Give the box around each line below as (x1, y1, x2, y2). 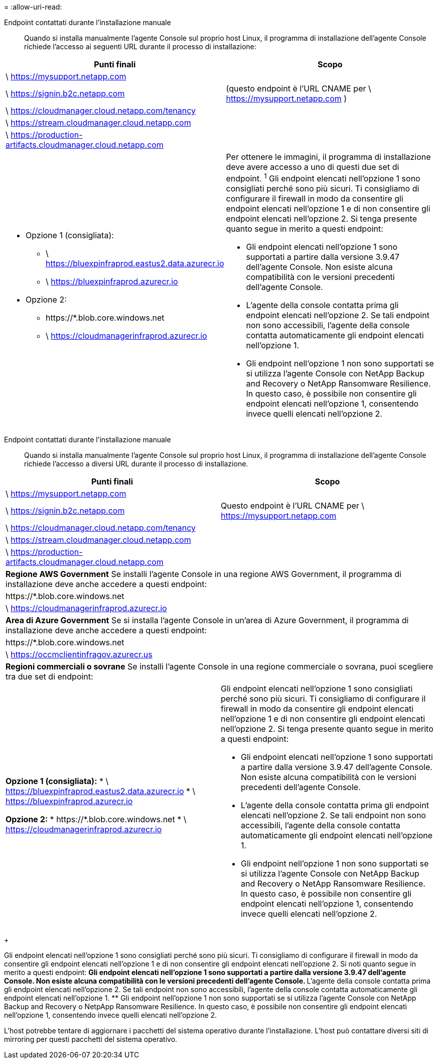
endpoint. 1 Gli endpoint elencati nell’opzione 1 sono (226, 172, 420, 184)
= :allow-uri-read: (4, 3, 62, 11)
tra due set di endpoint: (6, 671, 93, 682)
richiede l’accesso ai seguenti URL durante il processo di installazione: (24, 42, 256, 51)
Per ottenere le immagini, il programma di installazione (226, 152, 431, 162)
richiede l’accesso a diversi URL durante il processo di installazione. (24, 459, 248, 468)
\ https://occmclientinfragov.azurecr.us (6, 649, 153, 660)
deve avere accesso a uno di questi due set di (226, 162, 399, 172)
